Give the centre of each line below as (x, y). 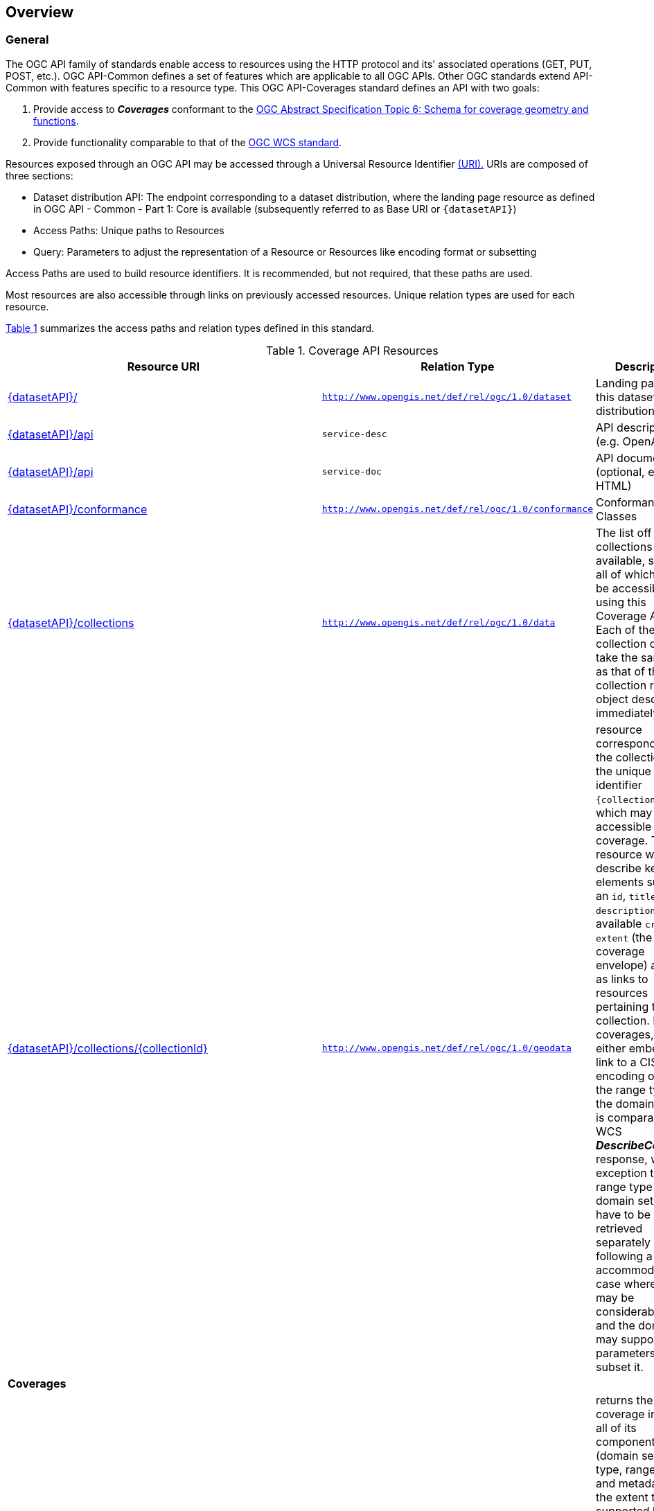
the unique (624, 771)
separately (624, 1242)
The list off (624, 532)
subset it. (620, 1367)
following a (624, 1256)
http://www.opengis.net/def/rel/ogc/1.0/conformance (458, 509)
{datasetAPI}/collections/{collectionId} (108, 1048)
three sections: (39, 175)
